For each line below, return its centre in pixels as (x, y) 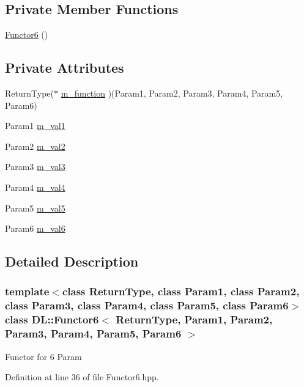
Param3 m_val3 (35, 167)
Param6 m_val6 (35, 228)
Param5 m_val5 (35, 208)
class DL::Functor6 (52, 319)
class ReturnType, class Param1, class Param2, (181, 291)
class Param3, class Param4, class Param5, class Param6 (147, 305)
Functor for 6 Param (43, 356)
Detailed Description (72, 261)
